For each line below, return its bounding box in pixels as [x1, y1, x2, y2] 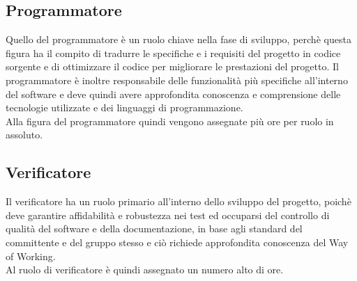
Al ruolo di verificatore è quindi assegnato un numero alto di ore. [6, 262, 284, 277]
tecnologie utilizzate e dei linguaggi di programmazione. [6, 100, 243, 115]
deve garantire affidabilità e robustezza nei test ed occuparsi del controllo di [6, 207, 330, 222]
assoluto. [6, 127, 43, 142]
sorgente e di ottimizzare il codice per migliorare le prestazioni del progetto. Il [6, 59, 339, 74]
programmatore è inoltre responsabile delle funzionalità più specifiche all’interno [6, 72, 348, 87]
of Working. [6, 248, 56, 263]
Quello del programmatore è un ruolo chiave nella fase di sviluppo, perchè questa [6, 32, 351, 47]
